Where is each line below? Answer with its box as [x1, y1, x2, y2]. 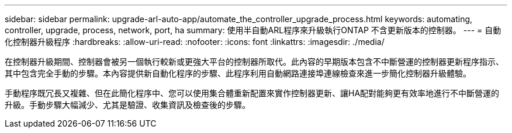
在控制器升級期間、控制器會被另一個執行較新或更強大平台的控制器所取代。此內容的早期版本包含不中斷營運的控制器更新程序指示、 [5, 57, 504, 66]
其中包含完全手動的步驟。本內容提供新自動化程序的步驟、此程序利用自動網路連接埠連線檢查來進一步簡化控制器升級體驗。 [5, 68, 471, 78]
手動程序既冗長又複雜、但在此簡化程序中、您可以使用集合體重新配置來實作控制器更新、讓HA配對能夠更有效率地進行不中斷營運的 [5, 88, 500, 98]
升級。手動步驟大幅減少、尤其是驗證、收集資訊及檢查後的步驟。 [5, 100, 250, 110]
